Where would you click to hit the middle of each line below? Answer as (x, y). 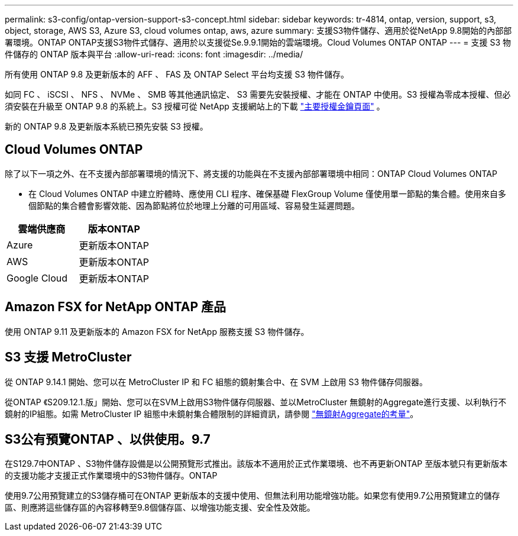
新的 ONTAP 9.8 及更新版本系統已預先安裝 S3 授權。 (106, 126)
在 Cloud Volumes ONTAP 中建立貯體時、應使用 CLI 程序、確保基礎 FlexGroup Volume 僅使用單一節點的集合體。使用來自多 (268, 193)
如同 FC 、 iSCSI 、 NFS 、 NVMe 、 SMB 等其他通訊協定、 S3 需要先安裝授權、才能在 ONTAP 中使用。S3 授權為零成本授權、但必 (258, 94)
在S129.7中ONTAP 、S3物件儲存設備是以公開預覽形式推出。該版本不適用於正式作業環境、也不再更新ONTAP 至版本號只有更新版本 (256, 464)
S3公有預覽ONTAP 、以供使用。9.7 (108, 439)
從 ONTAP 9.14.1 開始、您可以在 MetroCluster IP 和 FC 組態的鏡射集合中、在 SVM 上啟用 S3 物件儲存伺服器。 (216, 382)
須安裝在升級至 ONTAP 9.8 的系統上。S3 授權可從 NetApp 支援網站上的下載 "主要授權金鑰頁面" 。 (195, 106)
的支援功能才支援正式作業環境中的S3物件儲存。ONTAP (111, 476)
